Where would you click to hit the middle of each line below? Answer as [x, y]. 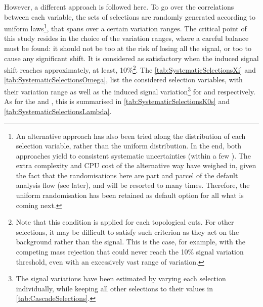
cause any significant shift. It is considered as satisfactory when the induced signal [131, 58]
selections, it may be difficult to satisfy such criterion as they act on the [127, 232]
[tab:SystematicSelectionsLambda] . [58, 111]
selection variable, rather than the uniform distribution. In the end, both [129, 146]
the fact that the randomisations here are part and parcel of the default [127, 175]
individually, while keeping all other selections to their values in [115, 288]
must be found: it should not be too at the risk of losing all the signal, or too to [128, 48]
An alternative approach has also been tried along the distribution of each [131, 136]
